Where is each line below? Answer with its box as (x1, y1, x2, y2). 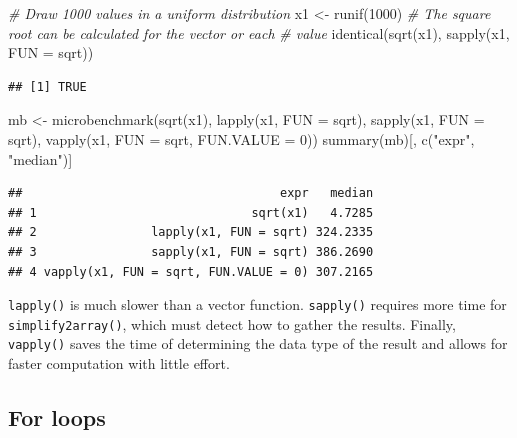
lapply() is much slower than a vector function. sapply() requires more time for (8, 294, 507, 315)
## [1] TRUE (8, 79, 87, 94)
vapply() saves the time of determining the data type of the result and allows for (8, 333, 508, 354)
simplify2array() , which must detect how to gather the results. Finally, (8, 313, 456, 334)
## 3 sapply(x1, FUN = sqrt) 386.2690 (8, 244, 374, 259)
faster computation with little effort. (8, 353, 230, 374)
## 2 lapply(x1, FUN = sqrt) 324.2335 (8, 225, 374, 240)
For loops (8, 402, 106, 433)
